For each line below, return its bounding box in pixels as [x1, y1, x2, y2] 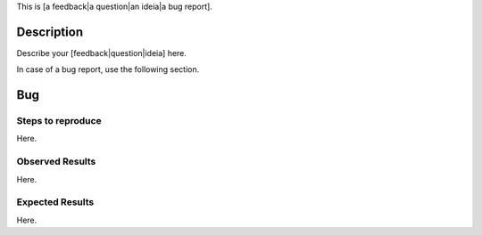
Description [16, 24, 84, 39]
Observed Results [16, 156, 96, 168]
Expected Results [16, 196, 95, 208]
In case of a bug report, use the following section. [16, 64, 200, 75]
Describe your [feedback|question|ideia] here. [16, 47, 187, 58]
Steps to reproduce [16, 115, 102, 127]
